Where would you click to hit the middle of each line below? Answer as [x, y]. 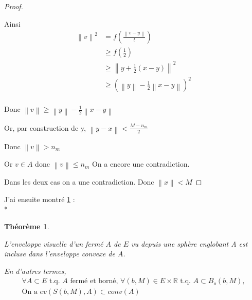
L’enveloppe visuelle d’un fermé [54, 243]
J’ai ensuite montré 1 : [40, 199]
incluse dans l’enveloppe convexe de [60, 254]
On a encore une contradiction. [141, 164]
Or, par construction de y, [45, 127]
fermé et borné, [94, 281]
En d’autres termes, [35, 271]
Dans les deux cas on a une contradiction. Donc [79, 181]
